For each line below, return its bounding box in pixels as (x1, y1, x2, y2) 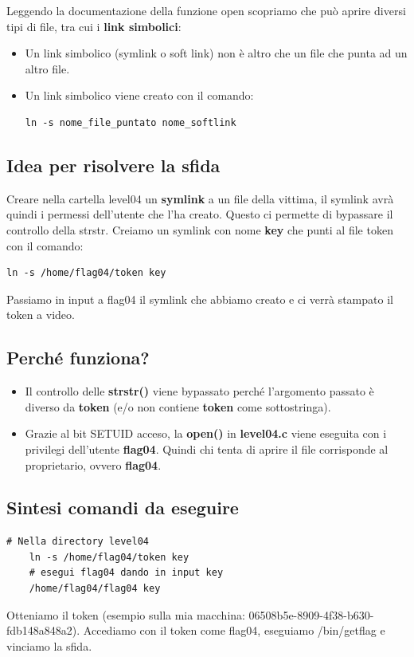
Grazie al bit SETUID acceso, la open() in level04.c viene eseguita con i (25, 425, 387, 442)
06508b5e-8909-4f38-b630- (248, 606, 374, 623)
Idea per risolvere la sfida (6, 152, 221, 177)
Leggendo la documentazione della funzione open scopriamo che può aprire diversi (6, 2, 406, 18)
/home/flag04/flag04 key (29, 583, 161, 595)
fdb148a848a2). (6, 622, 80, 639)
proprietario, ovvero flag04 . (25, 456, 162, 473)
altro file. (25, 60, 70, 77)
